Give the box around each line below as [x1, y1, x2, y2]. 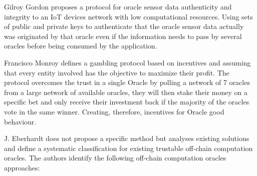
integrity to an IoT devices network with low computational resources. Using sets [4, 11, 253, 21]
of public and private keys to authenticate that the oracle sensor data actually [4, 21, 244, 31]
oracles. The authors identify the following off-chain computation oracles [4, 152, 226, 163]
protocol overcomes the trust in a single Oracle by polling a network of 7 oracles [4, 77, 250, 87]
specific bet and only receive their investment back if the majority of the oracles [4, 96, 249, 107]
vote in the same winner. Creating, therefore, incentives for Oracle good [4, 106, 224, 116]
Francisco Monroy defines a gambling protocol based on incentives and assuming [4, 57, 251, 67]
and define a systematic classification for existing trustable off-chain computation [4, 142, 253, 153]
